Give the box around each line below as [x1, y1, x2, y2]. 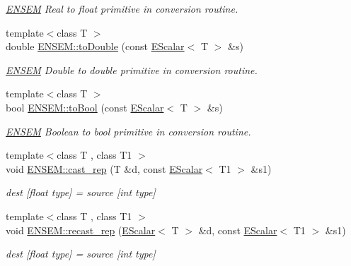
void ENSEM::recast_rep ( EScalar [6, 222, 156, 237]
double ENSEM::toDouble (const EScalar [6, 39, 185, 54]
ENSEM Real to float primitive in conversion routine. [6, 1, 238, 16]
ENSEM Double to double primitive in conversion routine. [6, 62, 258, 77]
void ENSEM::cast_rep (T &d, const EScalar [6, 161, 203, 176]
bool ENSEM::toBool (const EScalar [6, 99, 164, 114]
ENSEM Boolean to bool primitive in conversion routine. [6, 123, 251, 138]
